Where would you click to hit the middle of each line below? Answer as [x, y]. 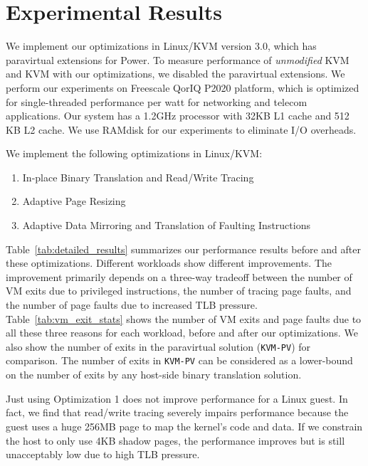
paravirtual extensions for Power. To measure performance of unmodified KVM [178, 59]
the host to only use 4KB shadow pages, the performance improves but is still [175, 440]
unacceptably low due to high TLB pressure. [103, 454]
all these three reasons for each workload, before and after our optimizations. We [182, 333]
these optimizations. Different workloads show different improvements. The [169, 263]
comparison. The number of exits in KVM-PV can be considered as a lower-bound [179, 360]
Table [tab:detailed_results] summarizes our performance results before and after [183, 249]
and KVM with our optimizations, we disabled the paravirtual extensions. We [175, 74]
